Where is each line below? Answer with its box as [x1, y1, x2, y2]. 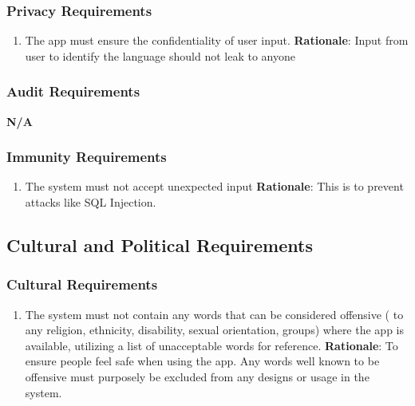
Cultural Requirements [6, 274, 158, 294]
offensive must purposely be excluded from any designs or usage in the [25, 369, 370, 384]
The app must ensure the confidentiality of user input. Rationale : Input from [25, 32, 409, 49]
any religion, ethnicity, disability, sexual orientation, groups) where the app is [25, 321, 404, 338]
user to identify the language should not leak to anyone [25, 47, 295, 64]
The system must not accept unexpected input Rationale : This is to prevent [25, 178, 404, 195]
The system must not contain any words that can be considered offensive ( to [25, 305, 404, 322]
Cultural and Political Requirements [6, 233, 313, 258]
